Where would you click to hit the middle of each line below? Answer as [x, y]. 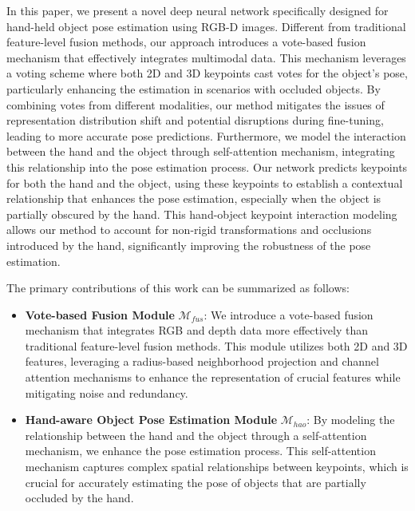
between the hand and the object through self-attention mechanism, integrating [201, 151]
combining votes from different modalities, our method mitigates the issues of [196, 104]
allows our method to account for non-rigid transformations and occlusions [189, 230]
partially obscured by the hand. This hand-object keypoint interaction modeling [202, 214]
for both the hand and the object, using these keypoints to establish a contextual [205, 182]
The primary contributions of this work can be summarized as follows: [178, 288]
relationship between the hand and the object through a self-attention [196, 435]
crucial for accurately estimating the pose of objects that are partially [196, 482]
